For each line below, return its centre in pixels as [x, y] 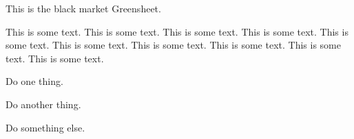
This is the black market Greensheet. [83, 8]
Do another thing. [43, 104]
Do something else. [45, 127]
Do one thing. [34, 81]
